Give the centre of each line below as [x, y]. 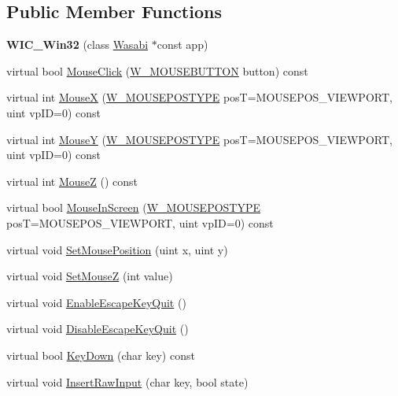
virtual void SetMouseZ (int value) [90, 276]
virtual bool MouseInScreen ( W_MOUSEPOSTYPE [134, 207]
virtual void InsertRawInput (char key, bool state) [127, 381]
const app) [182, 44]
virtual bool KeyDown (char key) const [101, 355]
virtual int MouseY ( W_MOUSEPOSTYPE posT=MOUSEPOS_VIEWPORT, [199, 139]
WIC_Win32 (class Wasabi [77, 44]
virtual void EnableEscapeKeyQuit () [96, 302]
